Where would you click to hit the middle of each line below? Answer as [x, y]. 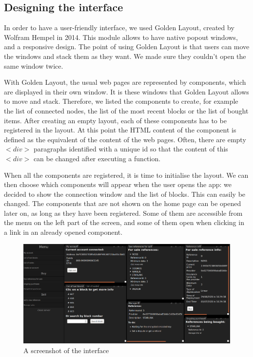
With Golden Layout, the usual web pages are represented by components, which [125, 82]
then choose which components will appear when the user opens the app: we [118, 184]
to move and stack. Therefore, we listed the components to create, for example [121, 101]
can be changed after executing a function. [97, 158]
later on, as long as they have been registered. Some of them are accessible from [123, 213]
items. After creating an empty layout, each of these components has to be [115, 120]
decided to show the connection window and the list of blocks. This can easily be [125, 194]
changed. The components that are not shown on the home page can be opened [123, 203]
